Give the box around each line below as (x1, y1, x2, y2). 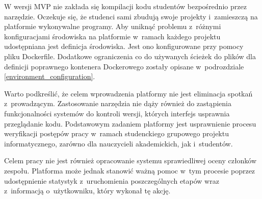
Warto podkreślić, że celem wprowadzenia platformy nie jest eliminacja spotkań (4, 88, 253, 98)
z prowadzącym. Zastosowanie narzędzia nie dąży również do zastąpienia (4, 98, 231, 109)
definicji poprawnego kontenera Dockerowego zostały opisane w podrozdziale (4, 61, 244, 71)
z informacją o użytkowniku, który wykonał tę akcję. (4, 185, 171, 196)
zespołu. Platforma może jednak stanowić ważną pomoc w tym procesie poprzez (4, 165, 255, 176)
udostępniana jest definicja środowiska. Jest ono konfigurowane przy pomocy (4, 41, 244, 52)
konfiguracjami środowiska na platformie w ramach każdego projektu (4, 31, 221, 41)
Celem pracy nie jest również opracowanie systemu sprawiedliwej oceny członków (4, 155, 257, 166)
